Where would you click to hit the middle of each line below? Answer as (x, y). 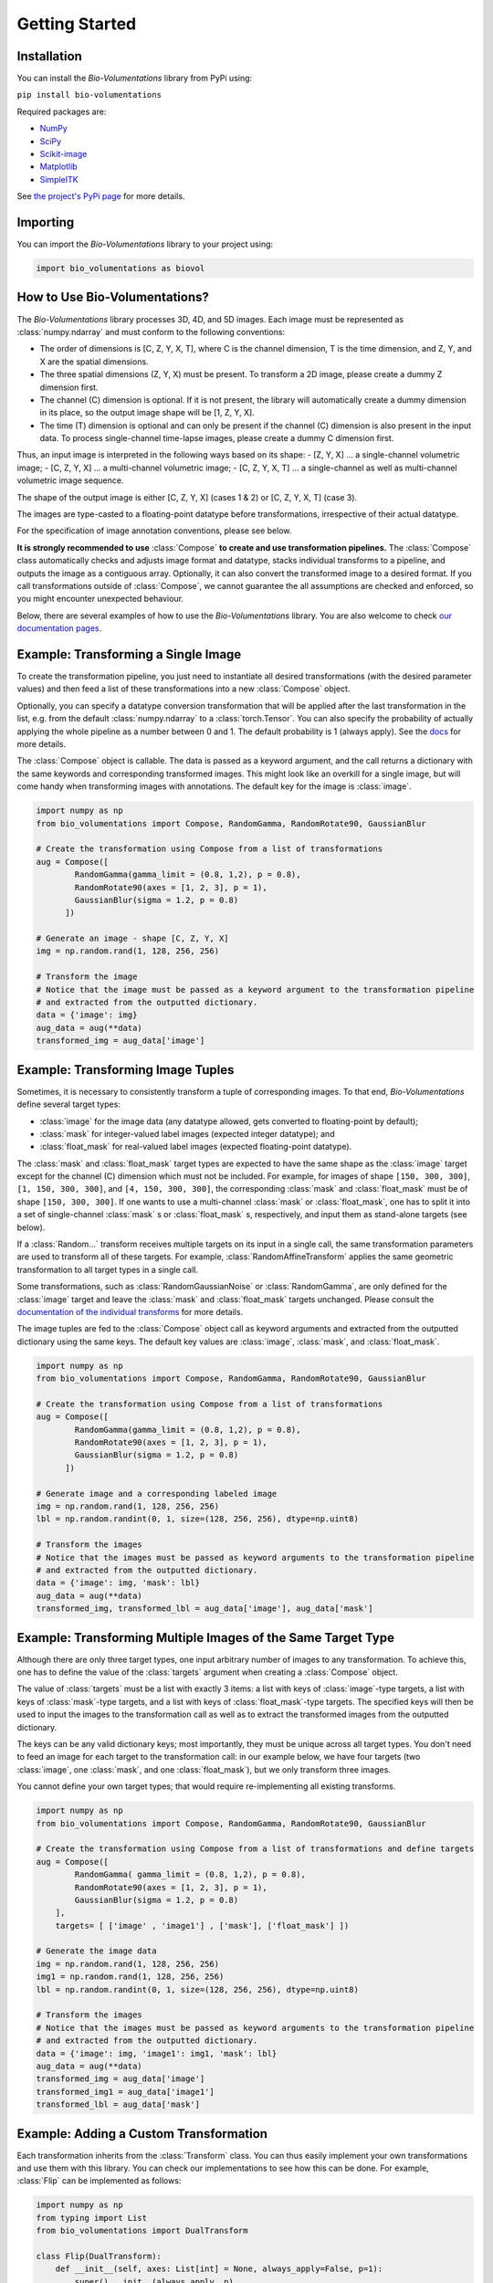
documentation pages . (59, 628)
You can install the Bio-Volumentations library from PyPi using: (135, 79)
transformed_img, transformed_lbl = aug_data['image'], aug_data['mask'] (205, 1609)
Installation (49, 56)
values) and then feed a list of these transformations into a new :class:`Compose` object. (184, 689)
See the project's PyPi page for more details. (101, 196)
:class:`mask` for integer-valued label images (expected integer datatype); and (187, 1133)
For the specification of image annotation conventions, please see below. (154, 531)
